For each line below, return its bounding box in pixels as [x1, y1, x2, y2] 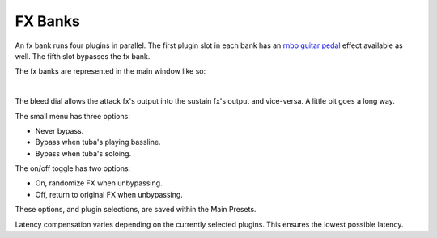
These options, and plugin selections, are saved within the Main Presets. [15, 205, 257, 215]
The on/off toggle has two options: [15, 164, 131, 173]
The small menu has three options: [15, 111, 131, 121]
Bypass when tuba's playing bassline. [35, 138, 161, 147]
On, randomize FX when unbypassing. [35, 178, 163, 188]
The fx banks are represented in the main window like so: [15, 66, 206, 76]
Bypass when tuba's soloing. [35, 148, 132, 158]
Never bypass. [35, 125, 84, 135]
